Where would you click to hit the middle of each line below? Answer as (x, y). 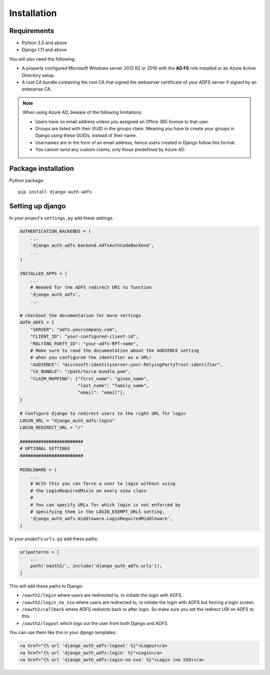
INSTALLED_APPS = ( (43, 273)
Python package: (27, 181)
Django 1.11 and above (44, 50)
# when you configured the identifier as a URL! (91, 358)
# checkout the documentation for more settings (80, 316)
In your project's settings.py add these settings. (61, 218)
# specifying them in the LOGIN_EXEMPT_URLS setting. (97, 512)
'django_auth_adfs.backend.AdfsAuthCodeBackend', (92, 246)
